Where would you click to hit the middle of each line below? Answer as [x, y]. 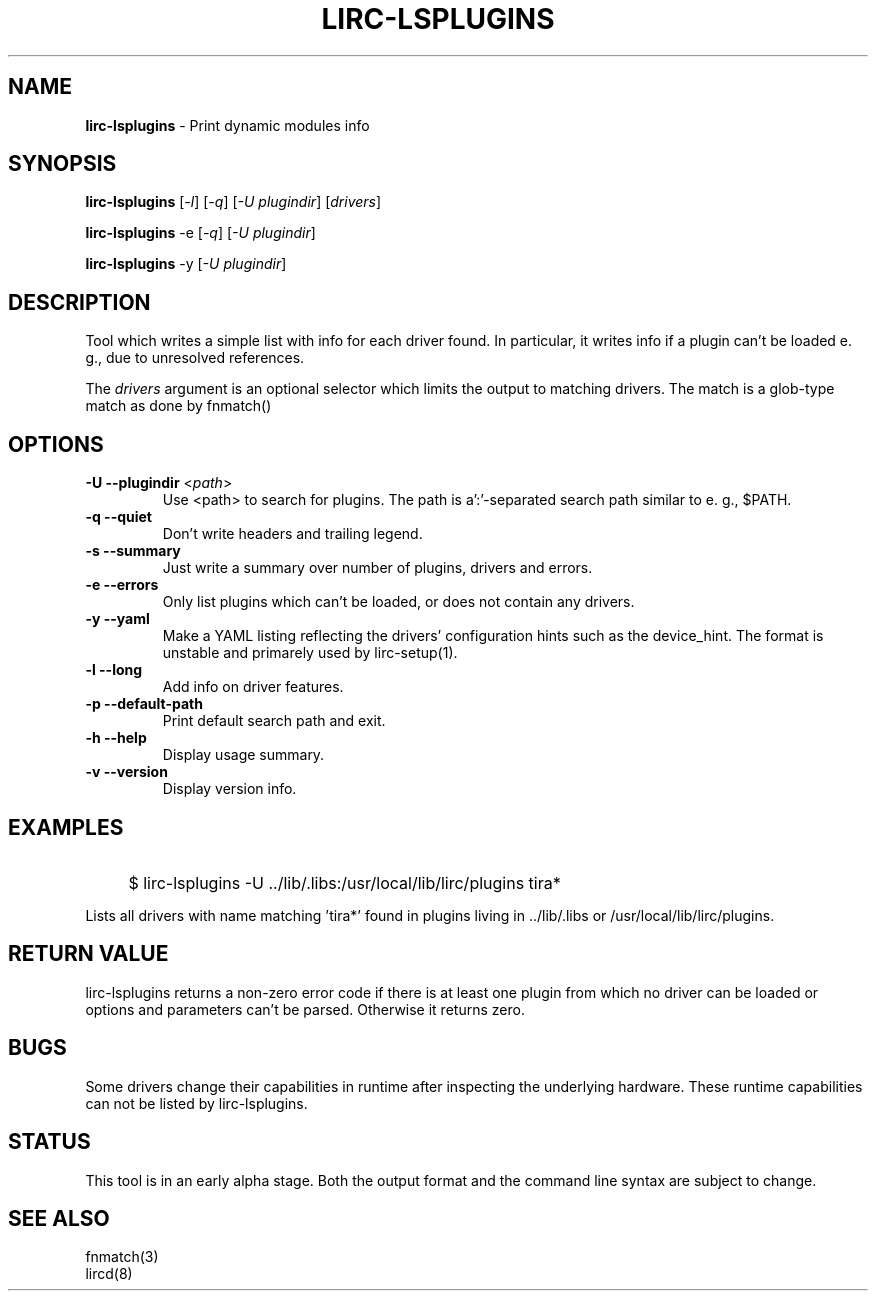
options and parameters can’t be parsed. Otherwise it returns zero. [305, 1009]
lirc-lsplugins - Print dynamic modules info [227, 125]
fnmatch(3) [122, 1257]
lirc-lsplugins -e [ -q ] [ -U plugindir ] [200, 233]
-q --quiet [118, 517]
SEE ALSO [59, 1218]
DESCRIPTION [79, 302]
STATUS [49, 1142]
